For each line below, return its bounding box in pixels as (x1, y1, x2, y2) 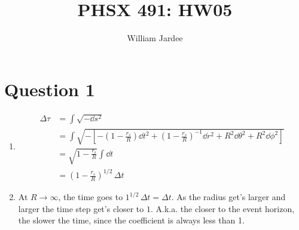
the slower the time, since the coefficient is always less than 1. (18, 214, 245, 226)
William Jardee (127, 32, 183, 44)
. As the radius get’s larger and (171, 191, 286, 203)
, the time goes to (58, 191, 123, 203)
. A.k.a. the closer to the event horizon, (150, 202, 295, 214)
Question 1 (4, 76, 95, 101)
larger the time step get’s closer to (18, 202, 144, 214)
